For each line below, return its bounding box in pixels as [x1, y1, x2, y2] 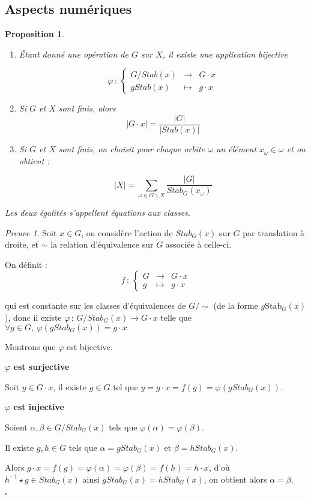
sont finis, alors [58, 102, 116, 115]
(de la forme [213, 299, 258, 312]
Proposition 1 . [5, 28, 64, 40]
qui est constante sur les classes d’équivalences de [5, 299, 186, 312]
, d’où [208, 461, 230, 474]
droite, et [5, 238, 39, 251]
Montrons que [5, 340, 56, 353]
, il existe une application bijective [162, 47, 288, 60]
